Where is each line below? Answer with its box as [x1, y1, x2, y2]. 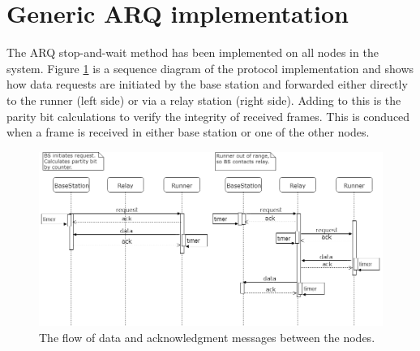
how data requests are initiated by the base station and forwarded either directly [6, 76, 408, 93]
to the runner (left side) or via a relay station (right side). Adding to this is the [6, 91, 401, 108]
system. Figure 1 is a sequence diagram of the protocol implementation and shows [6, 59, 414, 76]
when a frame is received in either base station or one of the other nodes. [6, 123, 370, 141]
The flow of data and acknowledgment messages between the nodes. [39, 328, 375, 345]
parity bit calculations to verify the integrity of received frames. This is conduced [6, 107, 410, 124]
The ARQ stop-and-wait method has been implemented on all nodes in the [6, 44, 379, 61]
